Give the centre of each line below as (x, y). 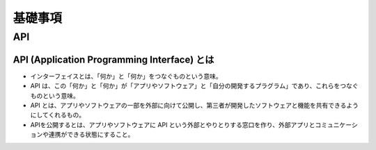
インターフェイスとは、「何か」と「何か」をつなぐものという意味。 (126, 76)
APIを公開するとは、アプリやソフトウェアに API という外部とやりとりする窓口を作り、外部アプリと (173, 124)
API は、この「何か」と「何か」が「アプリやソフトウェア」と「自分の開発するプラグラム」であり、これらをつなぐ (194, 86)
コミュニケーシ (336, 124)
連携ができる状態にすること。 (91, 135)
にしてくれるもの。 (58, 115)
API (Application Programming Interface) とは (113, 59)
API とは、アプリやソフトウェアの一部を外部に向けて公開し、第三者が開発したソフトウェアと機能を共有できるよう (194, 105)
